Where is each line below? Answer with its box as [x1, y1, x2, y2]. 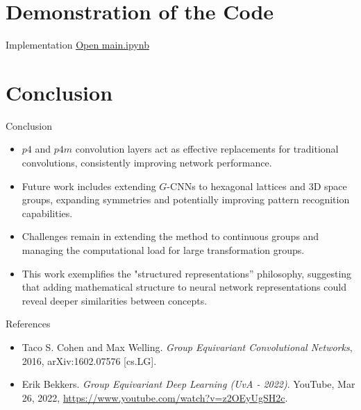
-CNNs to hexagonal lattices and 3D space [167, 178, 347, 193]
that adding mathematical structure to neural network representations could [22, 280, 346, 294]
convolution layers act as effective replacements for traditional [75, 142, 339, 156]
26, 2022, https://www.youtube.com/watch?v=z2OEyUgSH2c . [22, 390, 288, 404]
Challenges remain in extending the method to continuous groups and [22, 229, 319, 244]
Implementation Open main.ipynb [6, 37, 149, 52]
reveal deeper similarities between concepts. [22, 293, 208, 307]
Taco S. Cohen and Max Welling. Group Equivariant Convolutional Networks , [22, 339, 353, 354]
